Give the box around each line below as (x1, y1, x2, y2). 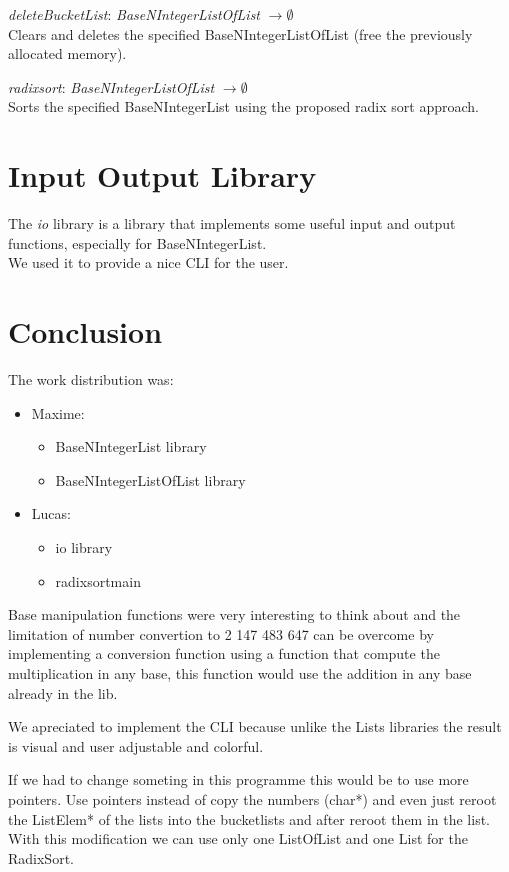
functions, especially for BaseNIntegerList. (8, 232, 267, 253)
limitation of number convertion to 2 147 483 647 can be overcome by (8, 623, 434, 644)
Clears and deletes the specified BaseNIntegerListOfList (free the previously (8, 23, 473, 44)
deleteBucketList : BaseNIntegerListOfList (8, 4, 261, 24)
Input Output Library (8, 155, 317, 196)
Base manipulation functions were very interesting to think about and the (8, 604, 461, 625)
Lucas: (31, 503, 71, 524)
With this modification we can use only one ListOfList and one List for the (8, 828, 468, 849)
